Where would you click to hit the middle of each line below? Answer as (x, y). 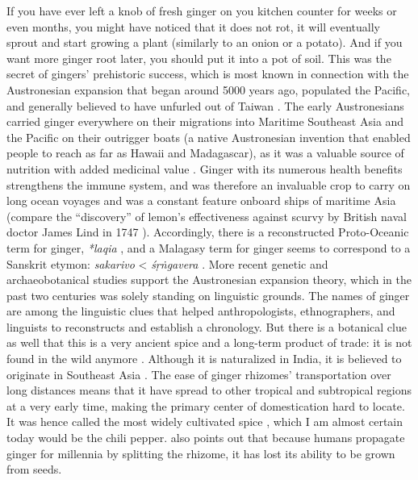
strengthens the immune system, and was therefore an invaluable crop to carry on (209, 184)
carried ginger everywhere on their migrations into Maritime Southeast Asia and (205, 121)
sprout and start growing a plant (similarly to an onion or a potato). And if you (205, 42)
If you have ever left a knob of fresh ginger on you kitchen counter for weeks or (202, 10)
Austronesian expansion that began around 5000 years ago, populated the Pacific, (208, 89)
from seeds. (34, 469)
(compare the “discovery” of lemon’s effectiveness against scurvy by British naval (207, 216)
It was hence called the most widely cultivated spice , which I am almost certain (205, 422)
